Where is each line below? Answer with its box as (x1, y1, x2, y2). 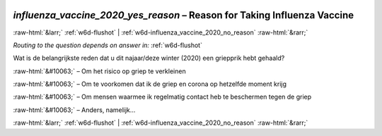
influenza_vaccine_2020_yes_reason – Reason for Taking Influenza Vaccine (13, 9, 354, 21)
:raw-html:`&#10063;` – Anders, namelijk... (13, 106, 136, 114)
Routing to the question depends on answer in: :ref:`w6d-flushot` (13, 41, 203, 49)
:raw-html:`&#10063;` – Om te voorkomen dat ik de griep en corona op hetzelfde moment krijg (13, 80, 286, 88)
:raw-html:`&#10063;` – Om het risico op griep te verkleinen (13, 67, 187, 75)
